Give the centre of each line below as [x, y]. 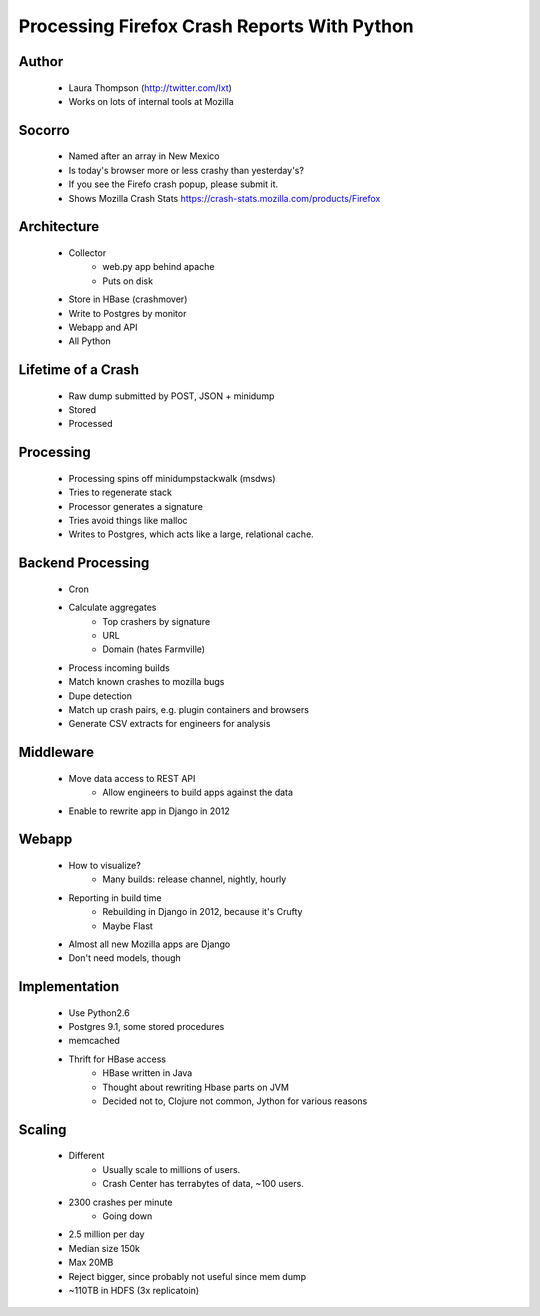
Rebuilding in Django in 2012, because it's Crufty [202, 912]
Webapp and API [103, 327]
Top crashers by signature [156, 621]
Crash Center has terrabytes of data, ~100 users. [203, 1184]
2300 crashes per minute [120, 1202]
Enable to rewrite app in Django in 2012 [149, 811]
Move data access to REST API [132, 778]
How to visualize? [105, 865]
